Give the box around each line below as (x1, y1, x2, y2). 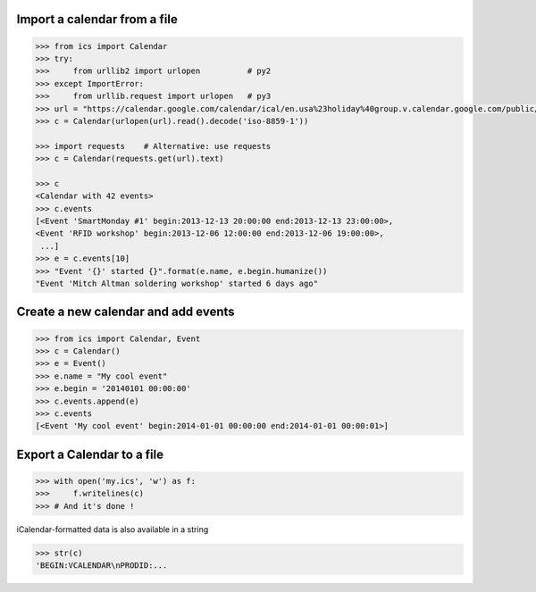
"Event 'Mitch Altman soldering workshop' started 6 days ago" (35, 279, 319, 289)
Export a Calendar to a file (16, 446, 164, 462)
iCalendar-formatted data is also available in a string (16, 523, 209, 535)
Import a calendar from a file (16, 12, 178, 27)
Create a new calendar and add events (16, 304, 236, 320)
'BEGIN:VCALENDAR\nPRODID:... (35, 561, 168, 571)
